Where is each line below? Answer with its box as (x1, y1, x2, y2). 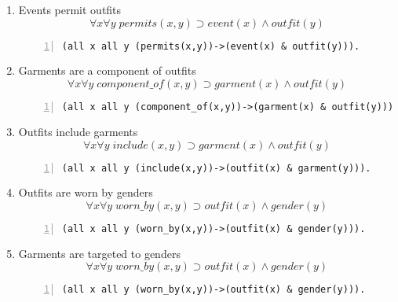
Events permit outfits (18, 2, 122, 17)
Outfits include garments (18, 123, 138, 139)
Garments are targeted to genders (18, 245, 181, 261)
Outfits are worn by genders (18, 184, 153, 201)
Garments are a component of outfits (18, 62, 196, 79)
